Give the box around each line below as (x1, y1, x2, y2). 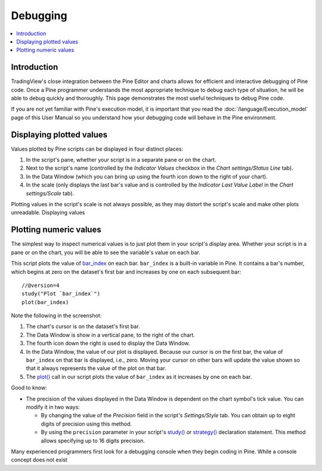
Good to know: (11, 384, 48, 392)
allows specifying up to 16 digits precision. (41, 437, 145, 444)
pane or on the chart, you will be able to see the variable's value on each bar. (11, 249, 201, 256)
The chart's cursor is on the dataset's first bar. (26, 323, 140, 330)
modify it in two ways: (26, 403, 80, 411)
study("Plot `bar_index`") (21, 290, 101, 297)
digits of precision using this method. (41, 420, 132, 427)
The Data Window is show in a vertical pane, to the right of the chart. (26, 331, 195, 338)
